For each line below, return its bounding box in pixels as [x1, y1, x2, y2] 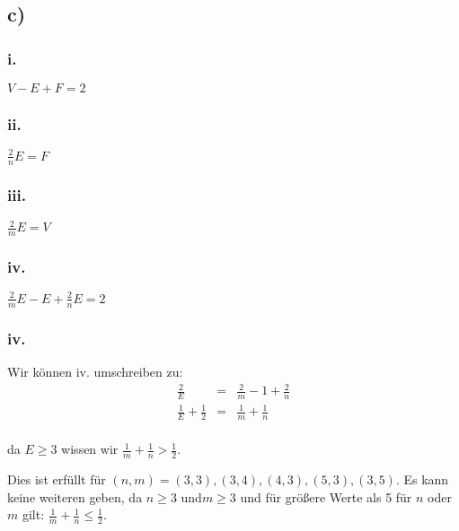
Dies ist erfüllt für [7, 470, 106, 489]
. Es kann [395, 470, 449, 489]
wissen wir [61, 440, 119, 458]
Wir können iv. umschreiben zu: [7, 361, 183, 380]
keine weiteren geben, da [7, 487, 143, 506]
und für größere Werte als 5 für [240, 487, 412, 506]
